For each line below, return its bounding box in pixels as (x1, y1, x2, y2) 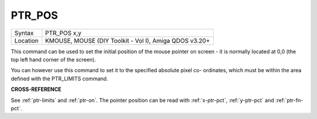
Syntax (14, 29, 34, 37)
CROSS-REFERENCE (11, 86, 62, 93)
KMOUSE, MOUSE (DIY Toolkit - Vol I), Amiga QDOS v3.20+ (45, 36, 211, 45)
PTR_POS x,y (45, 29, 82, 37)
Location (14, 36, 39, 45)
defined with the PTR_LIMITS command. (11, 75, 109, 82)
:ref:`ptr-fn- (275, 97, 303, 104)
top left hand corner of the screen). (11, 56, 96, 63)
